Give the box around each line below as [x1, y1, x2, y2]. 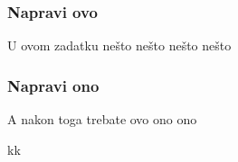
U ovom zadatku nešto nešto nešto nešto [7, 36, 232, 55]
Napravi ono [7, 74, 100, 96]
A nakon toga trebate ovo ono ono [7, 110, 197, 129]
